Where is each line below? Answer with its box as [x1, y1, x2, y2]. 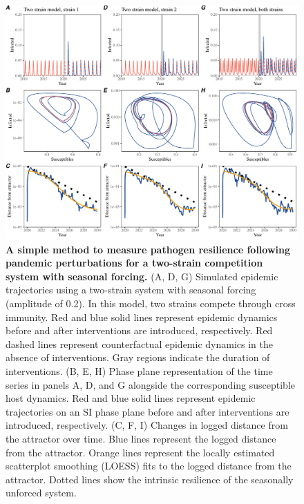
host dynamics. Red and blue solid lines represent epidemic [6, 391, 256, 405]
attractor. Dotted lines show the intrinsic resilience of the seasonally [6, 472, 294, 486]
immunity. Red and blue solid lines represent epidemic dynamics [6, 309, 278, 324]
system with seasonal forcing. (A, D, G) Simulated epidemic [6, 269, 278, 283]
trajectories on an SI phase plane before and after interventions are [6, 404, 289, 418]
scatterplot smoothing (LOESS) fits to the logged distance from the [6, 458, 292, 473]
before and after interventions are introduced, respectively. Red [6, 323, 273, 338]
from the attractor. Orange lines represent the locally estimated [6, 445, 275, 459]
